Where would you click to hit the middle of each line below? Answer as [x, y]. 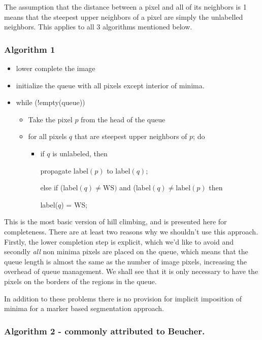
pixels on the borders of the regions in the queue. [80, 281]
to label [119, 170]
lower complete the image [56, 68]
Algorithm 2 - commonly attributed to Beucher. [105, 331]
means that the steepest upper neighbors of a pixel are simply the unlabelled [124, 16]
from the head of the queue [123, 119]
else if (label [59, 188]
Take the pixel [50, 119]
